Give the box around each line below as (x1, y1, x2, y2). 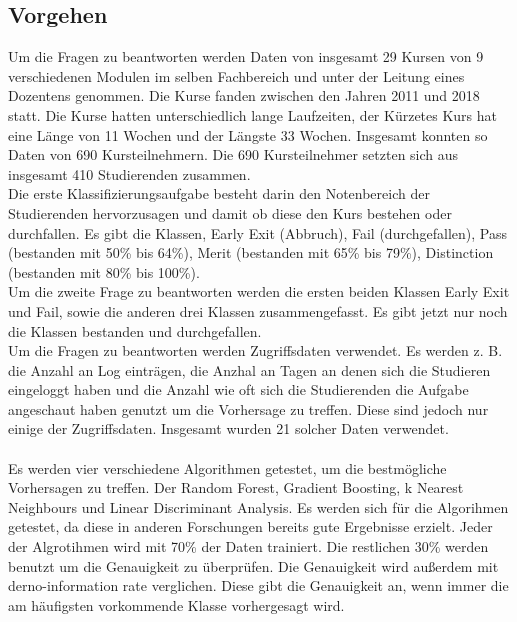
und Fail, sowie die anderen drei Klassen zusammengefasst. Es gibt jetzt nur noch (8, 300, 508, 321)
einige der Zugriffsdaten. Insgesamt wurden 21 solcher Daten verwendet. (8, 418, 449, 439)
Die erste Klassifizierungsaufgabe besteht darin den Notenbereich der (8, 183, 430, 204)
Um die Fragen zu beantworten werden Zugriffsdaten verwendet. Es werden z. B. (8, 340, 503, 361)
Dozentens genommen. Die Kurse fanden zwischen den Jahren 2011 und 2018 (8, 85, 480, 106)
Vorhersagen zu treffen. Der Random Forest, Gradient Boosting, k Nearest (8, 477, 464, 498)
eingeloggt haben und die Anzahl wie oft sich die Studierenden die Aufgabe (8, 379, 469, 400)
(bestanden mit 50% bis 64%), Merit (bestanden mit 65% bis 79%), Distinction (8, 242, 494, 263)
